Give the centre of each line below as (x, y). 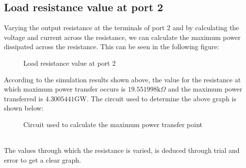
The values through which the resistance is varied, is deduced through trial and (122, 150)
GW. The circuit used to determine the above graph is (155, 98)
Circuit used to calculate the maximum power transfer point (113, 124)
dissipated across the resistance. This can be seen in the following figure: (112, 47)
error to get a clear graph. (42, 159)
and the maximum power (205, 89)
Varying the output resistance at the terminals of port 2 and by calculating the (122, 28)
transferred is (24, 98)
